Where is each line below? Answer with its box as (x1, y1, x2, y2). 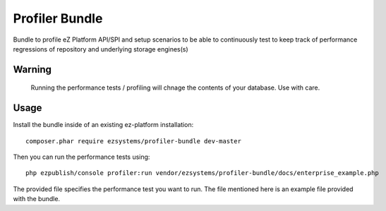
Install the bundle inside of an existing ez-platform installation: (13, 121, 194, 129)
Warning (13, 64, 52, 76)
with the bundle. (13, 195, 60, 203)
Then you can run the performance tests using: (13, 152, 150, 162)
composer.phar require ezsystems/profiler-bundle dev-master (25, 137, 241, 145)
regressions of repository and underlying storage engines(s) (13, 44, 188, 53)
